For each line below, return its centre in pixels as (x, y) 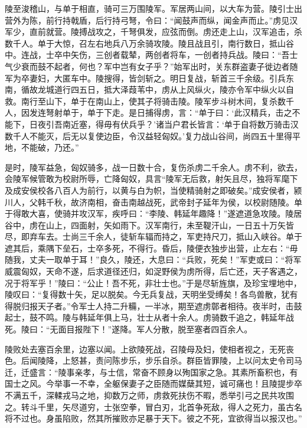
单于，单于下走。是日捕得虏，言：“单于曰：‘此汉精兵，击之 (177, 112)
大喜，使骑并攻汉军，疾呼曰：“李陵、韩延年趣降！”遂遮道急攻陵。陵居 (166, 213)
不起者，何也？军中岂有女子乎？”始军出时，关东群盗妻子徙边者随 (172, 66)
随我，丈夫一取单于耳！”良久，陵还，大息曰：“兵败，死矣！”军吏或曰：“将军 (153, 259)
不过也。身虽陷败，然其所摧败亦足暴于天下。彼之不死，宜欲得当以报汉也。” (157, 418)
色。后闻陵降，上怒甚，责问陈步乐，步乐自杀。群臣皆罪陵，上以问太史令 (145, 360)
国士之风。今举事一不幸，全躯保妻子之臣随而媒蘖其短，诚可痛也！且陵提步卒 (153, 383)
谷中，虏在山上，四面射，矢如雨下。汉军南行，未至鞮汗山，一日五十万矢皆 (149, 225)
